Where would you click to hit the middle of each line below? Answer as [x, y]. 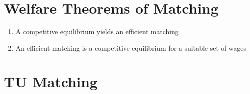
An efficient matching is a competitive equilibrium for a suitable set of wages [131, 47]
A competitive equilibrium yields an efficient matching [97, 31]
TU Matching [51, 81]
